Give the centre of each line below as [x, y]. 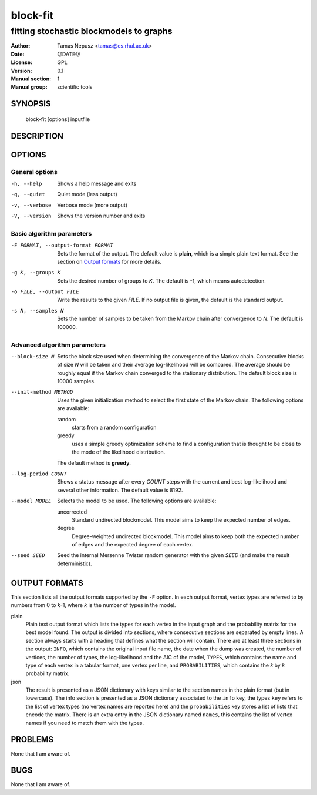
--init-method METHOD [42, 392]
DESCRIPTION [37, 136]
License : [21, 62]
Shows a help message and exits [97, 183]
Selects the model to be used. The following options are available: [137, 501]
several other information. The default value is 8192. [120, 490]
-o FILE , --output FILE [45, 292]
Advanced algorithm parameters [58, 345]
